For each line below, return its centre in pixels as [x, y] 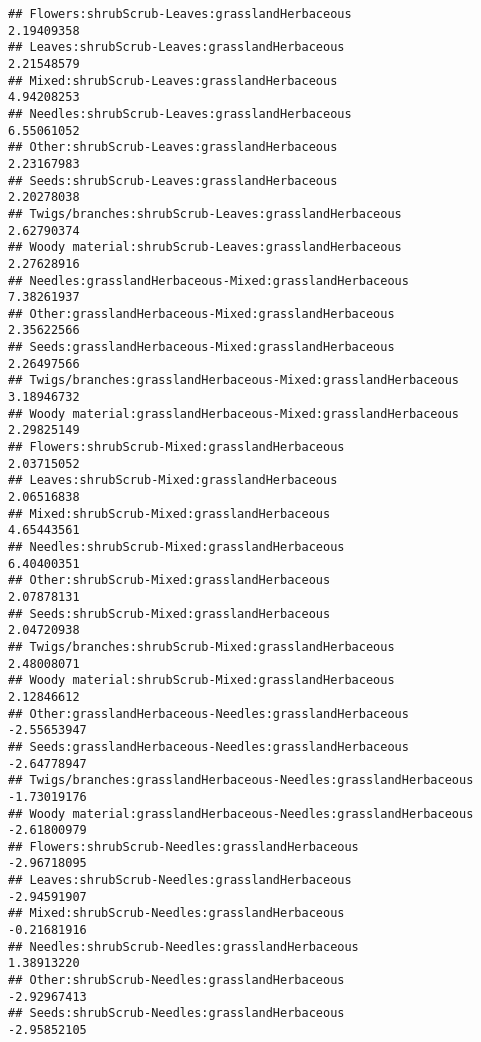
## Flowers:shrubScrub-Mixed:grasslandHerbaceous [176, 447]
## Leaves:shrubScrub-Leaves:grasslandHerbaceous [176, 47]
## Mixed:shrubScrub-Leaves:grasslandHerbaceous [173, 80]
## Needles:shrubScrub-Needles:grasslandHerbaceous [183, 946]
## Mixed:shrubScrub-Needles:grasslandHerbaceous [176, 913]
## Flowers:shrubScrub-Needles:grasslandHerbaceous [183, 846]
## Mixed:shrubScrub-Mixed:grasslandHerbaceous [169, 513]
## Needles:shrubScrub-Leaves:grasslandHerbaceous [180, 113]
